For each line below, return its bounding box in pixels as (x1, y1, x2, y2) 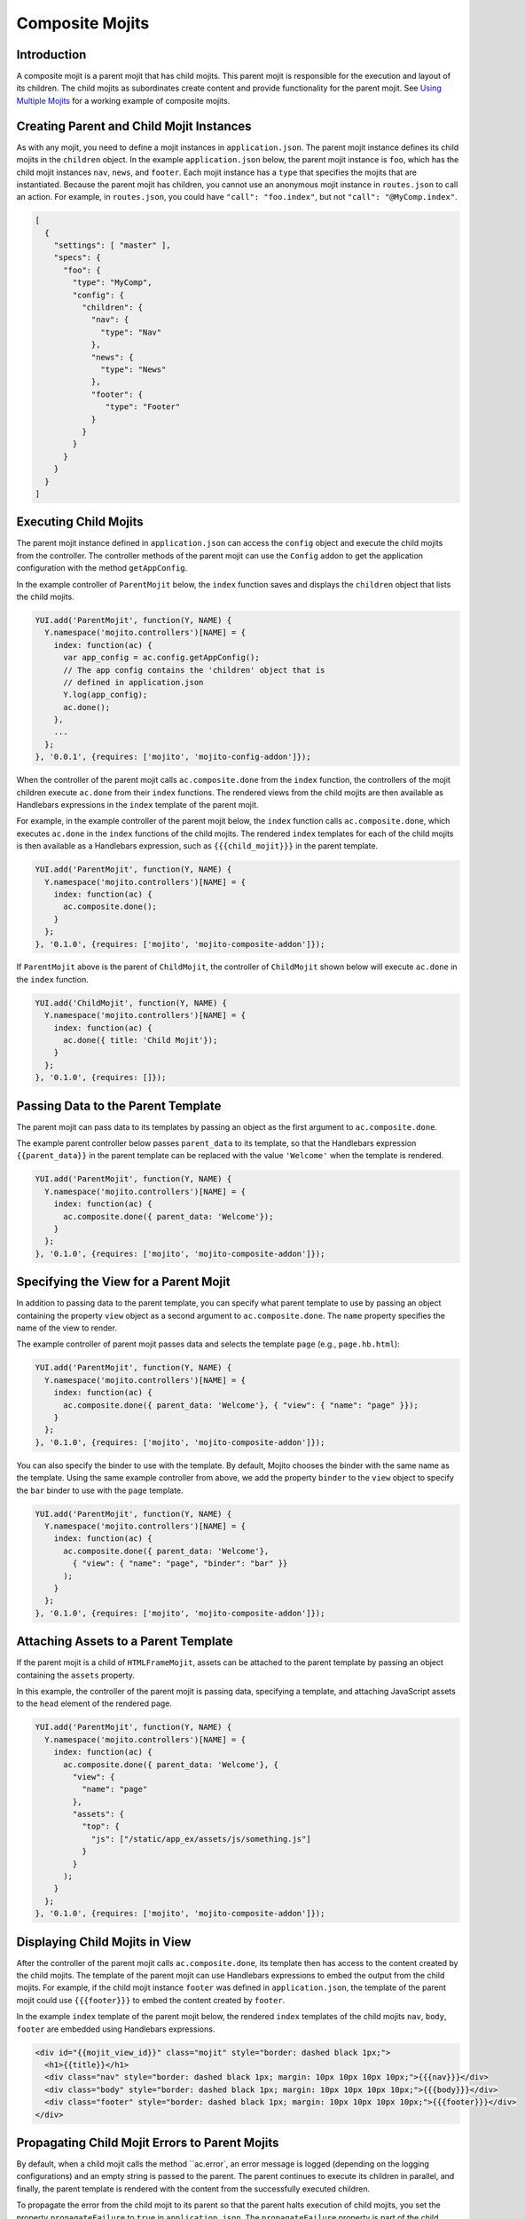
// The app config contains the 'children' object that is (63, 665, 325, 675)
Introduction (16, 47, 87, 62)
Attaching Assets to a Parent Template (16, 1634, 234, 1649)
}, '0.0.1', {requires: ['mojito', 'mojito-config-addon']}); (35, 752, 311, 762)
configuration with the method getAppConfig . (16, 563, 188, 573)
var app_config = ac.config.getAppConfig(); (63, 652, 261, 663)
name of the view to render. (16, 1323, 117, 1333)
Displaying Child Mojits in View (16, 1934, 192, 1949)
